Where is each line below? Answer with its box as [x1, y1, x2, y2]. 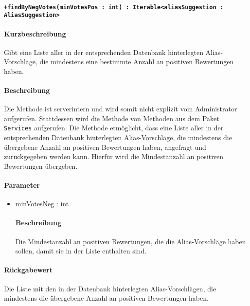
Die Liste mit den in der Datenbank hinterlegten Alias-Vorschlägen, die [4, 283, 216, 293]
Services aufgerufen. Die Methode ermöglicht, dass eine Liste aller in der [4, 123, 224, 133]
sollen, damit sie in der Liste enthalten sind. [15, 246, 147, 256]
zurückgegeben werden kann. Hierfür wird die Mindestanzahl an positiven [4, 151, 224, 162]
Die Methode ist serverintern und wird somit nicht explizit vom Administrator [4, 104, 237, 114]
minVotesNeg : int [15, 198, 69, 209]
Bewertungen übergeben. [4, 161, 78, 171]
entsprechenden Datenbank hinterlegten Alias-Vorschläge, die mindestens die [4, 132, 232, 143]
